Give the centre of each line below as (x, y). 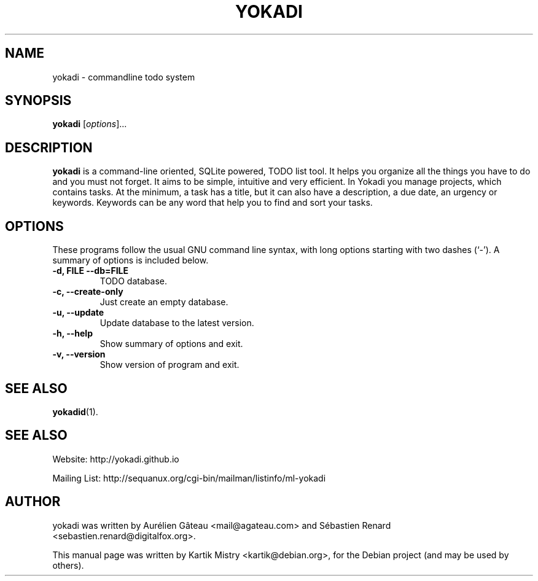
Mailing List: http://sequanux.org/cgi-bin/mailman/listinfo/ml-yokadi (189, 478)
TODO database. (133, 281)
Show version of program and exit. (170, 365)
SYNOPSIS (38, 101)
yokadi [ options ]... (90, 124)
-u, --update (78, 313)
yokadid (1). (75, 411)
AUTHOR (33, 502)
